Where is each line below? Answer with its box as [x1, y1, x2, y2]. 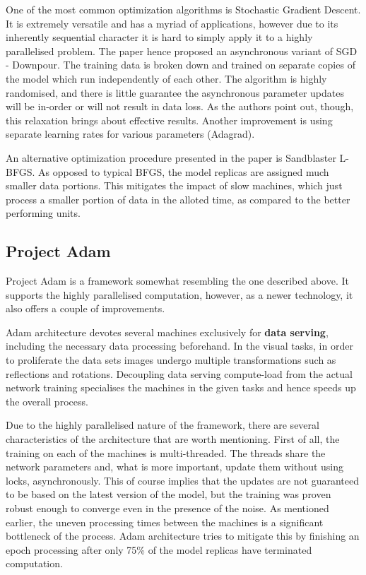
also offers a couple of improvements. [6, 301, 165, 316]
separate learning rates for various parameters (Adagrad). [6, 126, 255, 141]
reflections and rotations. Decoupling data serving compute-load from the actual [6, 366, 353, 381]
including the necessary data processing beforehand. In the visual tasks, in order [6, 338, 353, 353]
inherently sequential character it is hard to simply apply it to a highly [6, 30, 313, 45]
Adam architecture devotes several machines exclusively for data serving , [6, 324, 329, 339]
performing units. [6, 206, 81, 220]
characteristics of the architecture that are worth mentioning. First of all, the [6, 432, 340, 446]
